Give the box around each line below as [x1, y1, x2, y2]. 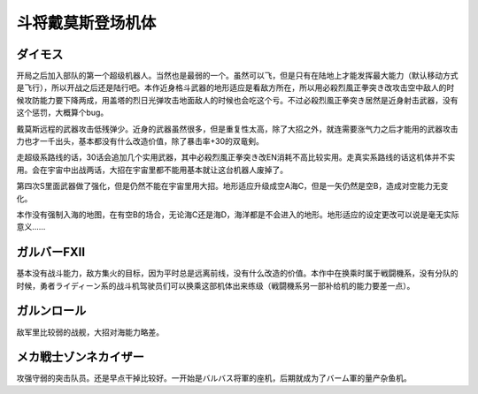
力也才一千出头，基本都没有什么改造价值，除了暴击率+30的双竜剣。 [16, 136, 265, 147]
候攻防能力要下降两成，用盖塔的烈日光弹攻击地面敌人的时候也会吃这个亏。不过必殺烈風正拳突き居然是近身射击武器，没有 [16, 95, 459, 105]
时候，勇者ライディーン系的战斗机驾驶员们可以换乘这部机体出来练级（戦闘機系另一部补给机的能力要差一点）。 [16, 280, 415, 291]
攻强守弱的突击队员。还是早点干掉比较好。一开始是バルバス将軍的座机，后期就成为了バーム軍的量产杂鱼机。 [16, 373, 412, 383]
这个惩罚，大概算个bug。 [16, 107, 109, 118]
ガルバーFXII [16, 245, 86, 260]
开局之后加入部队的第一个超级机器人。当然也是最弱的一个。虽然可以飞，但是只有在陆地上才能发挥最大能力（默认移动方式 [16, 71, 459, 81]
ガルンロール [16, 303, 87, 318]
